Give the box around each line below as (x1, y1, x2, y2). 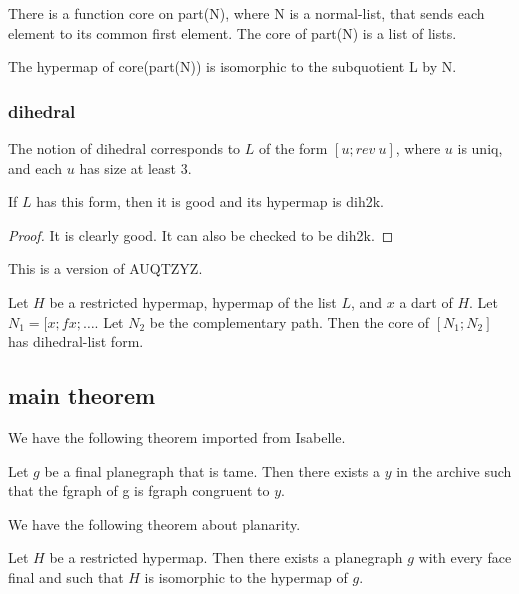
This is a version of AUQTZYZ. (8, 258, 203, 279)
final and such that (8, 566, 124, 587)
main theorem (8, 380, 156, 411)
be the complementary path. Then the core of (149, 311, 430, 332)
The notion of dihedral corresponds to (8, 138, 241, 158)
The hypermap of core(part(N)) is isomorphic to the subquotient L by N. (8, 56, 457, 77)
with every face (418, 547, 512, 568)
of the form (258, 138, 328, 158)
